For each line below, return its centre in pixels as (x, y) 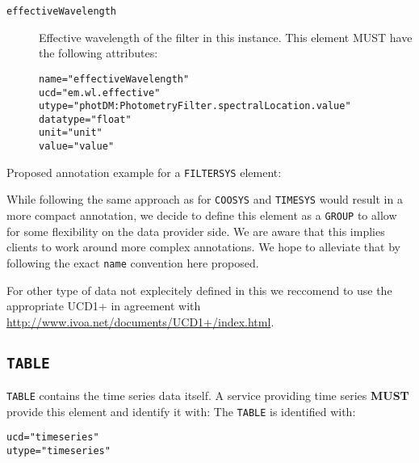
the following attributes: (98, 53)
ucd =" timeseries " (53, 438)
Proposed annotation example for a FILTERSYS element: (144, 172)
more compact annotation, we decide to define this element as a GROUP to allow (202, 215)
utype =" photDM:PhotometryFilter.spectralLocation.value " (195, 106)
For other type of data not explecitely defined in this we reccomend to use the (199, 290)
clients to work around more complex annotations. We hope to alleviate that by (203, 247)
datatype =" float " (85, 119)
